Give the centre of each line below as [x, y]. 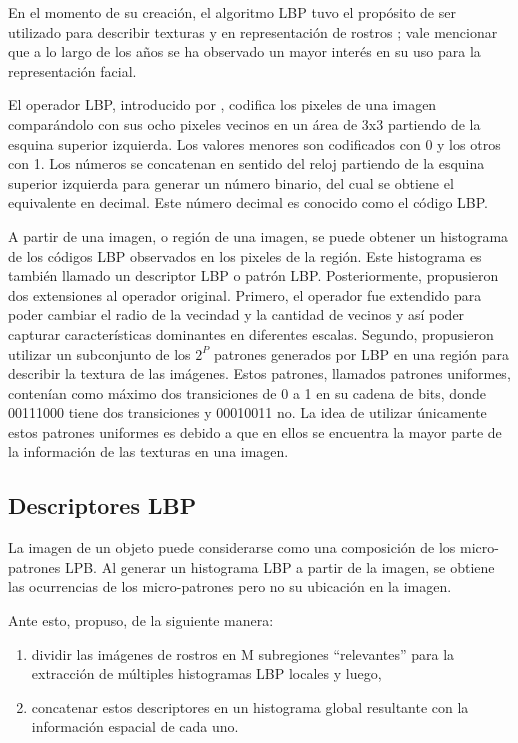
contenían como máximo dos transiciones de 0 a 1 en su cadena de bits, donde [247, 392]
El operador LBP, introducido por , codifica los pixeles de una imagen [222, 104]
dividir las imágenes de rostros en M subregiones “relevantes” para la [243, 653]
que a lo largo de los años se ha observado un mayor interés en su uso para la [244, 51]
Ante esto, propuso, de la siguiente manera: [141, 620]
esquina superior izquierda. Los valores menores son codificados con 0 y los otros [254, 143]
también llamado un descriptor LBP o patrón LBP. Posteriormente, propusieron [253, 275]
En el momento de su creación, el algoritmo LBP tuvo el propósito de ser [232, 12]
